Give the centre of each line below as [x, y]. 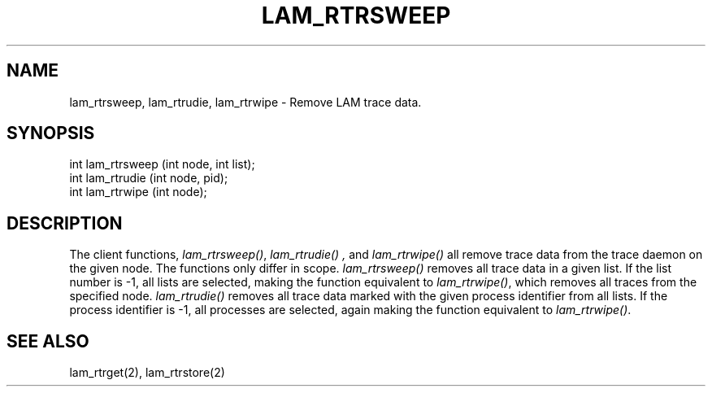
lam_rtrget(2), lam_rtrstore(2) [147, 373]
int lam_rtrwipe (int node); [138, 192]
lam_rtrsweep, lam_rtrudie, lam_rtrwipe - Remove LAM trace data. [245, 102]
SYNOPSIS [51, 133]
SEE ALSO [48, 341]
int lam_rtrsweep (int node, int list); [162, 164]
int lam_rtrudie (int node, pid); [149, 178]
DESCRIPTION [65, 223]
